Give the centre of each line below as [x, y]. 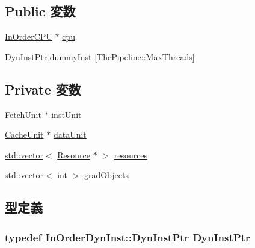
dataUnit [70, 135]
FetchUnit [23, 114]
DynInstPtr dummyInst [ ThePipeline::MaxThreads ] [100, 56]
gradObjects [106, 175]
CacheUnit [24, 135]
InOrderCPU [29, 36]
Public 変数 [40, 11]
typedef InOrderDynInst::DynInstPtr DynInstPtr [127, 237]
